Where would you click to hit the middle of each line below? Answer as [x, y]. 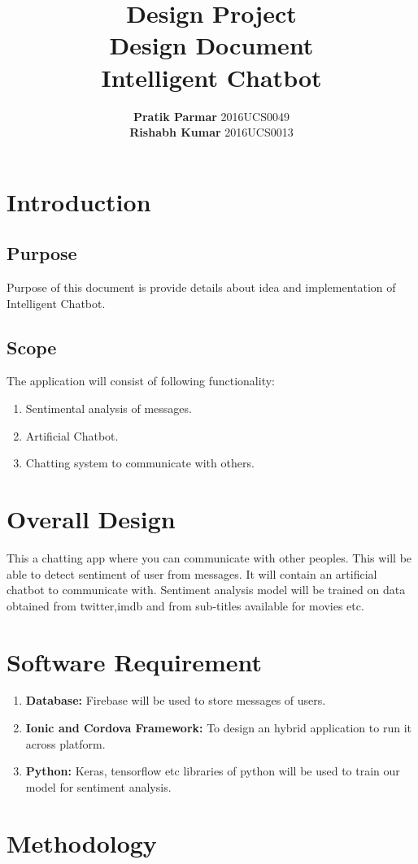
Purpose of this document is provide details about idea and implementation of [201, 287]
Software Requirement [135, 661]
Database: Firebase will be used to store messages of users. [176, 700]
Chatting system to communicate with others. [140, 463]
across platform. [65, 743]
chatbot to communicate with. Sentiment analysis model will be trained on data [206, 590]
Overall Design [91, 519]
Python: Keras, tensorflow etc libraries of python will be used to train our [213, 771]
